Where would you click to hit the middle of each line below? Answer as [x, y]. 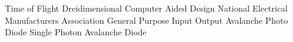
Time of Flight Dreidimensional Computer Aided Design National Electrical [146, 8]
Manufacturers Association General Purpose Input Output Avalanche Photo [146, 20]
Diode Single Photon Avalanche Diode [76, 32]
